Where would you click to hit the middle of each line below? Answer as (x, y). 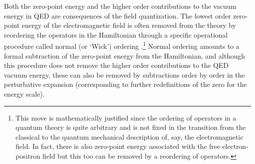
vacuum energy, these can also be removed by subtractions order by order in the (124, 74)
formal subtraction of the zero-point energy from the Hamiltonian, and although (125, 55)
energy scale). (24, 94)
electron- (235, 146)
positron (28, 155)
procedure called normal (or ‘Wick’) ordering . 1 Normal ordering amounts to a (122, 45)
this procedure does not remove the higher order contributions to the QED (116, 65)
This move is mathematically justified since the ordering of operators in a (126, 117)
